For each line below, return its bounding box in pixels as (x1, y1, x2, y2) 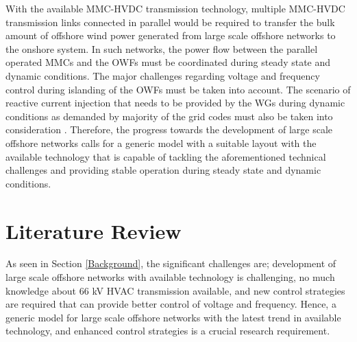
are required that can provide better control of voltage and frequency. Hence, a (5, 297, 336, 311)
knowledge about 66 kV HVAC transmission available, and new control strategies (5, 283, 345, 297)
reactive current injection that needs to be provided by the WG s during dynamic (5, 95, 345, 110)
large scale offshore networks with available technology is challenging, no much (5, 270, 335, 284)
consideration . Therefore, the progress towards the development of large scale (5, 122, 333, 137)
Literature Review (5, 216, 182, 244)
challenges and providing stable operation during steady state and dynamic (5, 163, 321, 177)
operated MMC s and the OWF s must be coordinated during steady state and (5, 55, 331, 69)
